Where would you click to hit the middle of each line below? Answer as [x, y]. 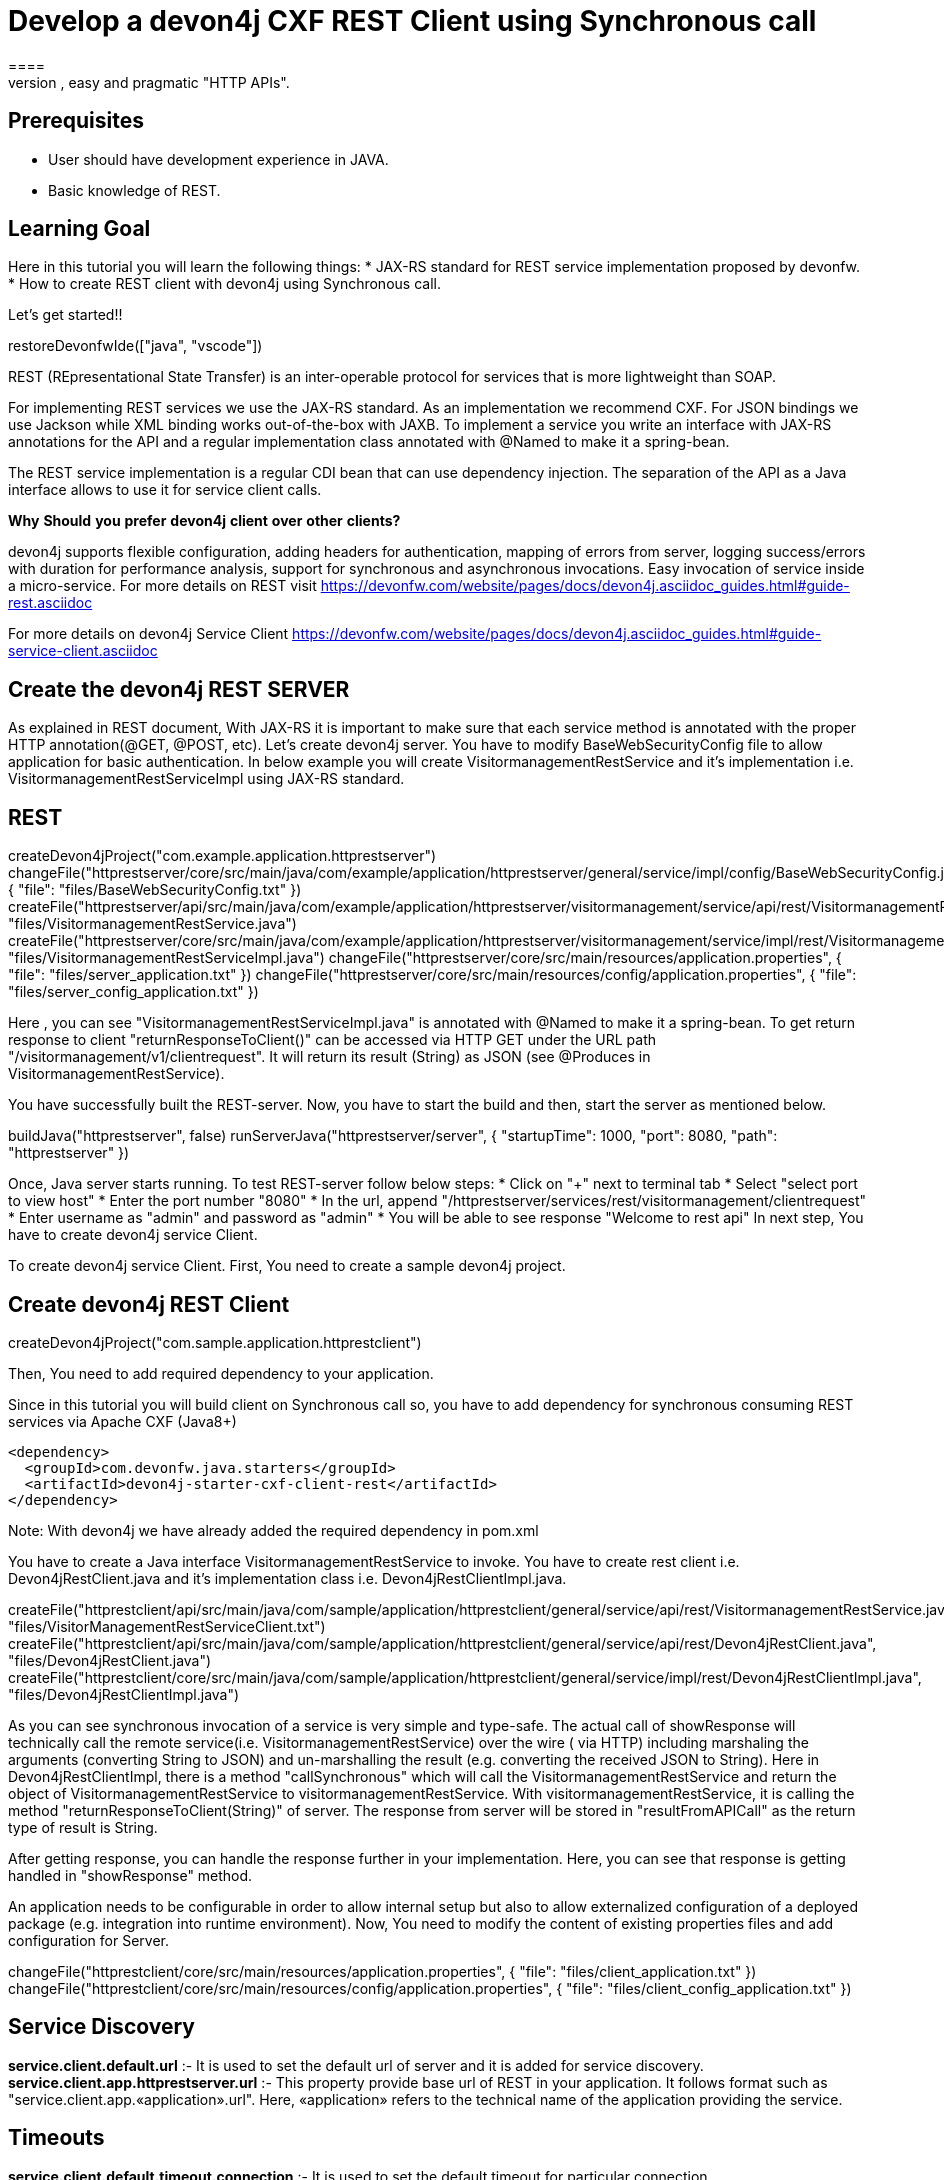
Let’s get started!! [65, 315]
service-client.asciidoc [83, 651]
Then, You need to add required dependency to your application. [221, 1373]
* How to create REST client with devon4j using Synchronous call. [224, 284]
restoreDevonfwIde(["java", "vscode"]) [135, 346]
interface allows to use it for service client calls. [165, 490]
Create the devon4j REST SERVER [179, 689]
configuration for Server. [88, 1940]
